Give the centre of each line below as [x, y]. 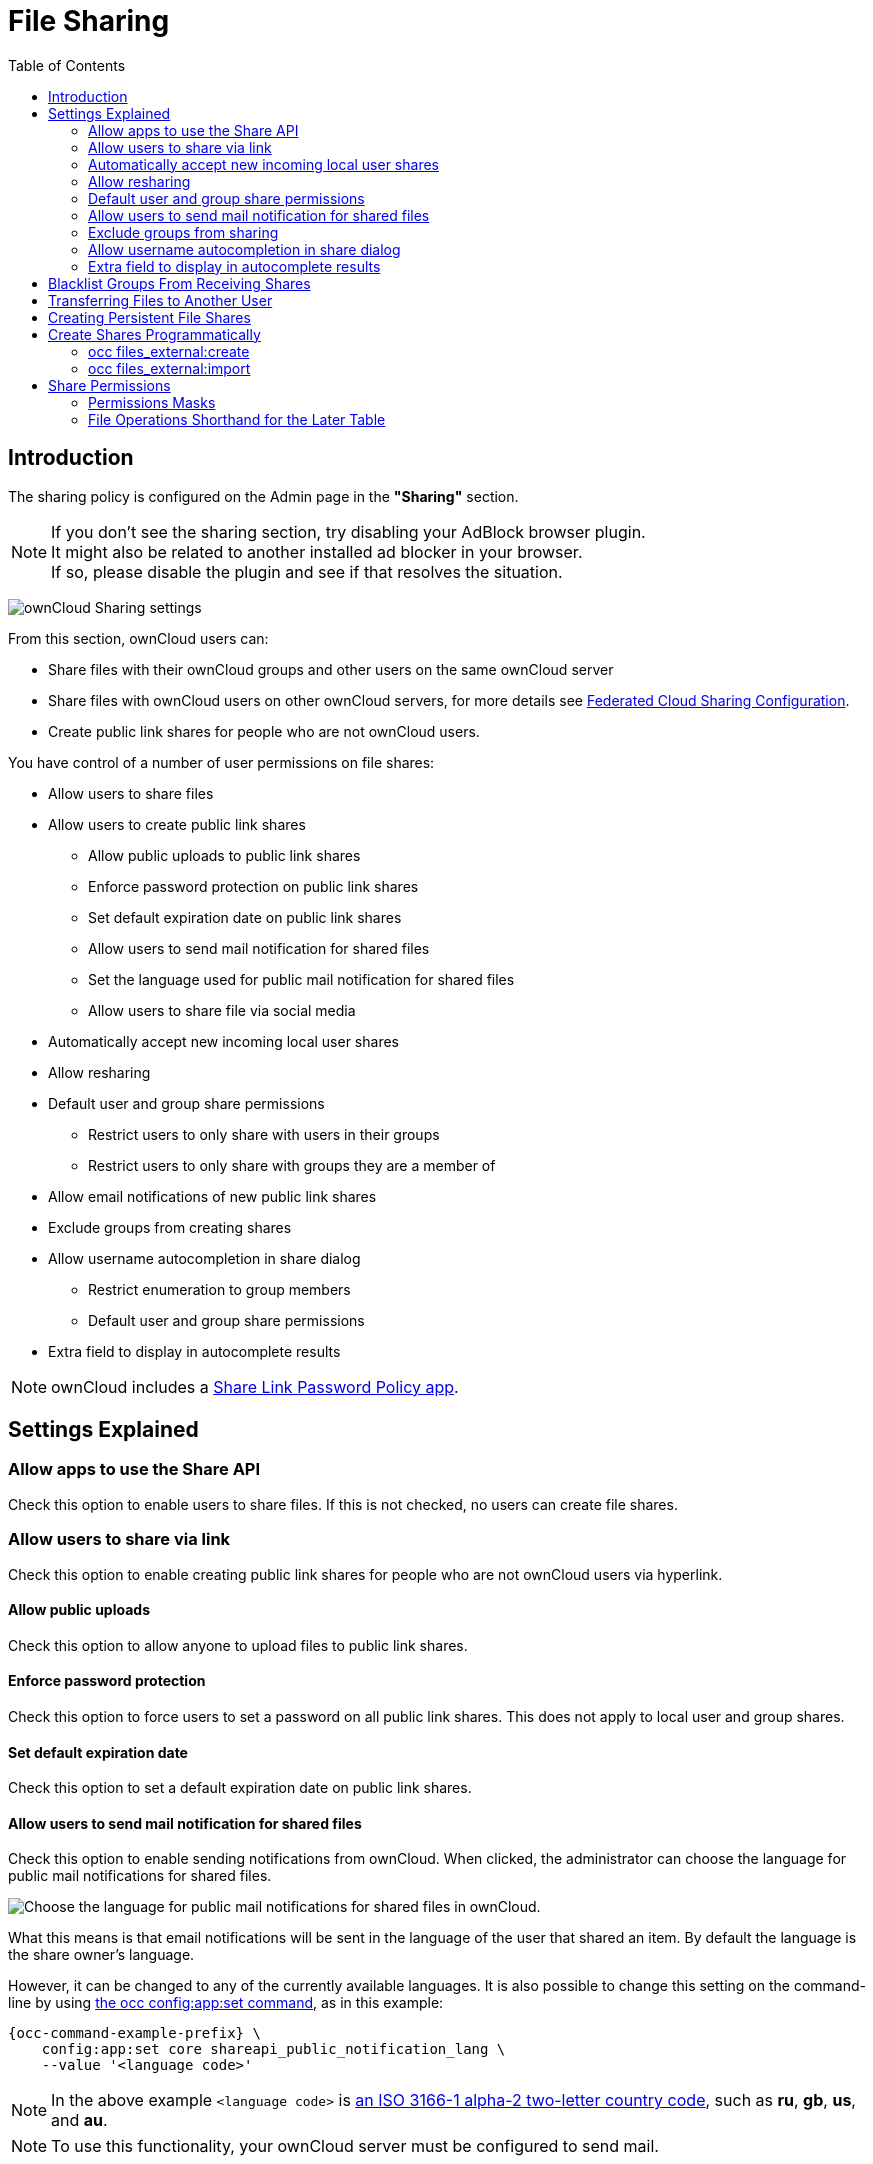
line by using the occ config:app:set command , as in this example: [226, 2003]
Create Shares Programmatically [154, 334]
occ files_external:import [169, 368]
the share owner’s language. [101, 1955]
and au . [79, 2120]
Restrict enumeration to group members [219, 1289]
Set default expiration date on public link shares [245, 917]
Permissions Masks [152, 402]
